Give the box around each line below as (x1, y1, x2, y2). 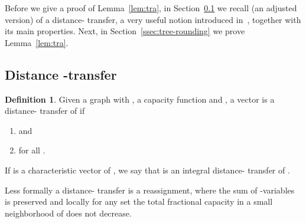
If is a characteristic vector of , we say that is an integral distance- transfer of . (5, 163, 290, 176)
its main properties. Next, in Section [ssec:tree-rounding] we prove (5, 25, 245, 37)
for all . (18, 144, 45, 156)
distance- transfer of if (5, 104, 85, 117)
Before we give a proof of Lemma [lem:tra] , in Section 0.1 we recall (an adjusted (5, 2, 297, 14)
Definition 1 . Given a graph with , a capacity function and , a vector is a (5, 93, 275, 105)
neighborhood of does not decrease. (5, 206, 132, 219)
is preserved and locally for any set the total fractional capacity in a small (5, 195, 273, 208)
